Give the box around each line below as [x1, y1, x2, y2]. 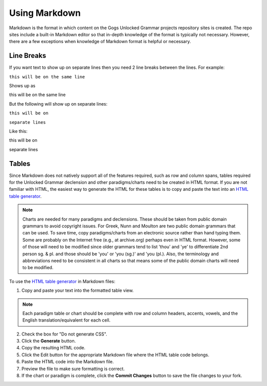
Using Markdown [9, 7, 81, 18]
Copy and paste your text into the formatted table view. [21, 287, 134, 293]
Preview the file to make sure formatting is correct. [21, 366, 125, 372]
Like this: [9, 128, 28, 134]
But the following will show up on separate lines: [9, 101, 108, 107]
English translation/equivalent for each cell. [22, 317, 111, 323]
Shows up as [9, 83, 36, 89]
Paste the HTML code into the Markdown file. [21, 359, 114, 365]
